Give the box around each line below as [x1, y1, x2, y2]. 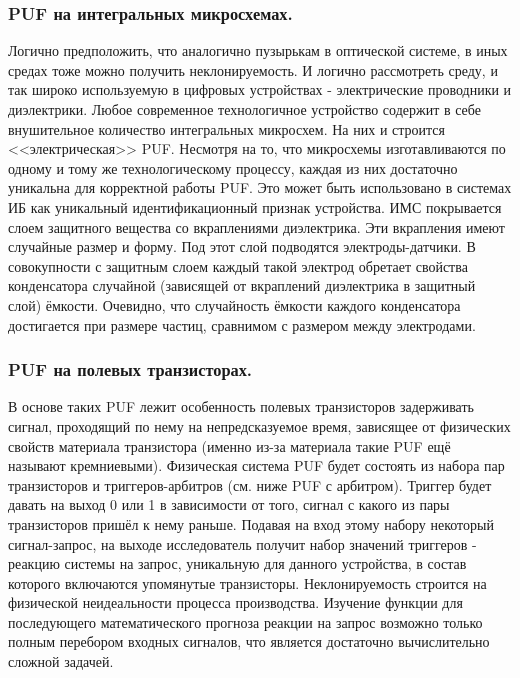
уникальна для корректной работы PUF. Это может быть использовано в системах [8, 177, 512, 198]
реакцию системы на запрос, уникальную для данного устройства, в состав [8, 553, 467, 574]
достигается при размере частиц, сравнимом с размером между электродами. [8, 314, 476, 335]
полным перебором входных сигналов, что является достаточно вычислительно [8, 631, 490, 652]
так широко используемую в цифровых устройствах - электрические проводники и [8, 79, 512, 100]
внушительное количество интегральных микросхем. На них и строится [8, 118, 445, 139]
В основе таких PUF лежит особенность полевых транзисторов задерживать [8, 396, 474, 417]
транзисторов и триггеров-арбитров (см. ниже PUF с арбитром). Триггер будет [8, 474, 492, 495]
